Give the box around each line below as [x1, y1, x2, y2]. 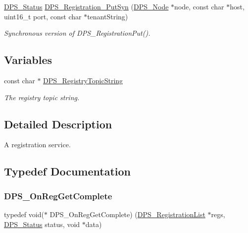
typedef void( [4, 209, 44, 219]
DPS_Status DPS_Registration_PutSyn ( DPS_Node [4, 1, 169, 11]
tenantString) [87, 11, 128, 21]
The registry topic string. [4, 92, 80, 102]
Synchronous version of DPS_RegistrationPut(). [4, 28, 150, 38]
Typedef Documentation [4, 164, 131, 179]
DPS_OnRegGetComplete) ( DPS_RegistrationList [50, 209, 205, 219]
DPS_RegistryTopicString [43, 75, 123, 85]
